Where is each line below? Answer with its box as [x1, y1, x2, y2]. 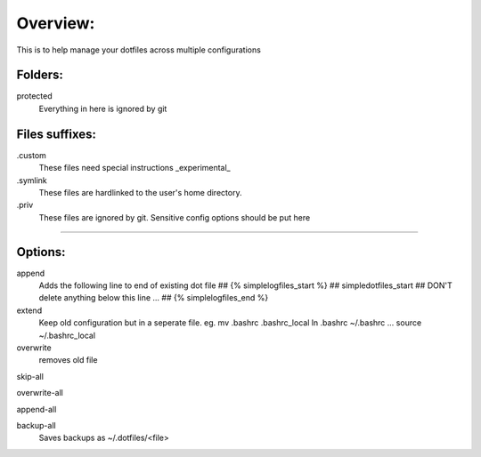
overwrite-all [16, 388, 64, 398]
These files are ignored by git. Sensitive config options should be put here [38, 212, 311, 222]
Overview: [16, 13, 95, 33]
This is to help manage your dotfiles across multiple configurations [16, 44, 262, 55]
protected [16, 91, 53, 101]
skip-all [16, 371, 45, 381]
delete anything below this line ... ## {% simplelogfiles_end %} [38, 293, 269, 303]
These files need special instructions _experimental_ [38, 163, 231, 173]
